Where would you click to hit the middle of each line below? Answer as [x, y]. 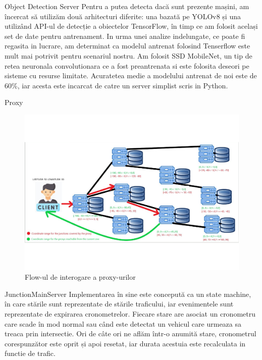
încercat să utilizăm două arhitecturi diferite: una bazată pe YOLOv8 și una [123, 16]
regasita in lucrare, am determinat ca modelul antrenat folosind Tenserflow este [127, 46]
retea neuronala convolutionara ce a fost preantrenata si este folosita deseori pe [127, 65]
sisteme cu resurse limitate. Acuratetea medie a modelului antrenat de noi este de [131, 75]
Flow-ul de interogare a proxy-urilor [80, 277]
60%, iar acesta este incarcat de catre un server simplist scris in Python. [116, 85]
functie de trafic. [30, 353]
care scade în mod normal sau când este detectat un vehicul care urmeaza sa [123, 323]
